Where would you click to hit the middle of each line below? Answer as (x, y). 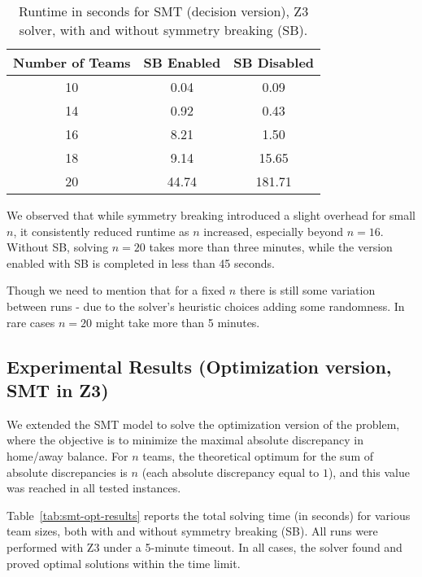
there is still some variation (307, 290)
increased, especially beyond (273, 231)
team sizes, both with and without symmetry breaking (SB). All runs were (192, 531)
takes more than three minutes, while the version (271, 247)
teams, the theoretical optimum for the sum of (258, 455)
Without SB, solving (58, 247)
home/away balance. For (67, 455)
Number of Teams (72, 62)
